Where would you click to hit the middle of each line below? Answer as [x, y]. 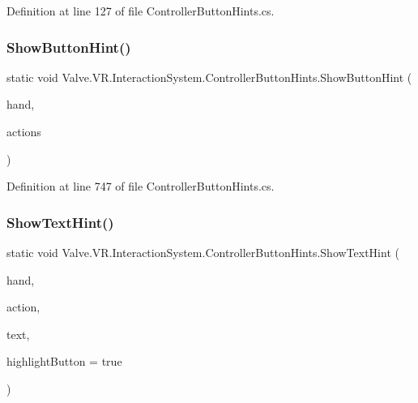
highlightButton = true [64, 361]
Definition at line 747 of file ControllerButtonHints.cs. [141, 186]
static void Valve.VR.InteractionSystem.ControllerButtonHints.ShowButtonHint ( [209, 77]
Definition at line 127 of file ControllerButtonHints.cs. [141, 11]
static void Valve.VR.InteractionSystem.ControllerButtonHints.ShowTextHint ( [203, 252]
